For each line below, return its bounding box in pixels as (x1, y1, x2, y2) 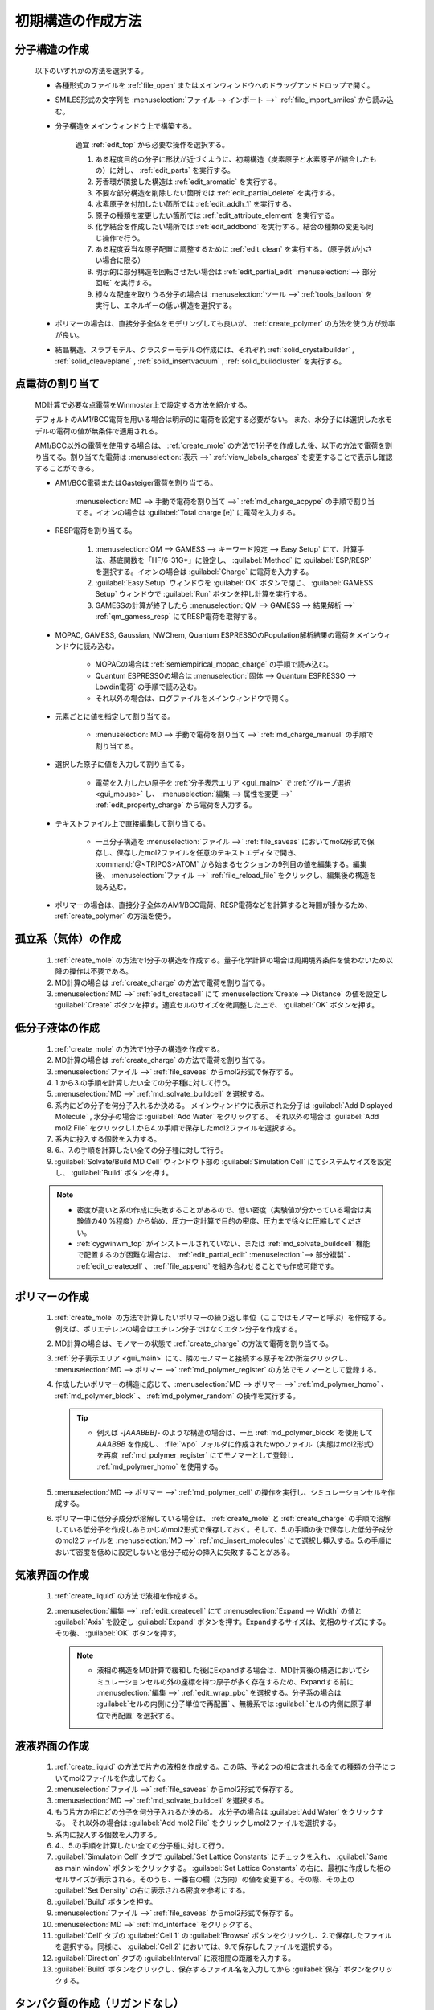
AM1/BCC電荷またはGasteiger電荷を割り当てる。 (55, 478, 218, 488)
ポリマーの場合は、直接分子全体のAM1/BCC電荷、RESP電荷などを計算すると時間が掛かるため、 (55, 900, 373, 910)
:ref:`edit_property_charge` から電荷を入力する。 (95, 800, 256, 810)
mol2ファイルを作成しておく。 (68, 1773, 170, 1782)
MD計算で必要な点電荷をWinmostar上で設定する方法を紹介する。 (35, 400, 252, 409)
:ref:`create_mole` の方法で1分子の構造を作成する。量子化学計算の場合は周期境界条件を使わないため (55, 955, 386, 965)
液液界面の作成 (14, 1739, 89, 1753)
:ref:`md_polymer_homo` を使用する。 (96, 1462, 223, 1471)
